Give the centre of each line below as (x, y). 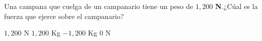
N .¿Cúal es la (236, 6)
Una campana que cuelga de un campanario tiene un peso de (99, 6)
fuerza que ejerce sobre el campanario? (64, 16)
